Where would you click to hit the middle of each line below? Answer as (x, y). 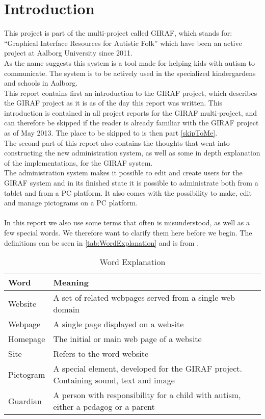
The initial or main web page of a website (127, 339)
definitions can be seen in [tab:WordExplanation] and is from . (102, 242)
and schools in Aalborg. (41, 83)
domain (67, 309)
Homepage (27, 339)
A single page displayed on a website (118, 324)
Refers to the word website (101, 354)
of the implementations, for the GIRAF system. (78, 162)
